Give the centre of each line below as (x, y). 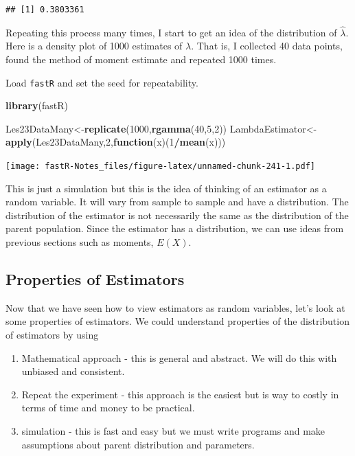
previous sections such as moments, (80, 242)
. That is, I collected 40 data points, (267, 46)
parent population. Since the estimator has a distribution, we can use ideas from (175, 228)
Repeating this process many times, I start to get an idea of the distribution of (171, 32)
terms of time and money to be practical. (108, 408)
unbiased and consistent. (73, 371)
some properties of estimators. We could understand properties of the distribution (177, 321)
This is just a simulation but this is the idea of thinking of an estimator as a (166, 188)
